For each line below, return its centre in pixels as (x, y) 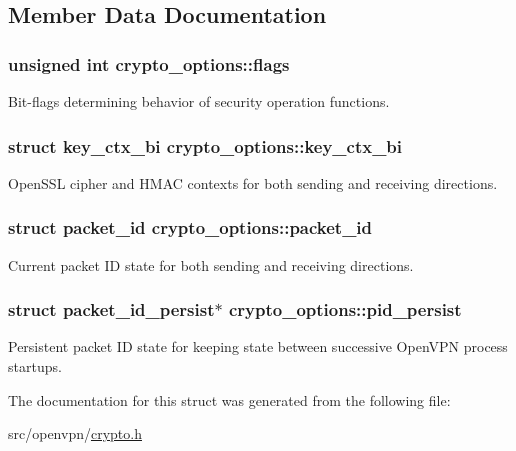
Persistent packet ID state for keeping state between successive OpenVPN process (258, 346)
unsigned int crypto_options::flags (149, 63)
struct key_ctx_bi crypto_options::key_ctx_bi (205, 145)
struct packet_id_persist (111, 309)
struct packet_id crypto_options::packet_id (190, 227)
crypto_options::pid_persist (345, 309)
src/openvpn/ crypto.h (75, 433)
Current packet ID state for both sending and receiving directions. (211, 264)
